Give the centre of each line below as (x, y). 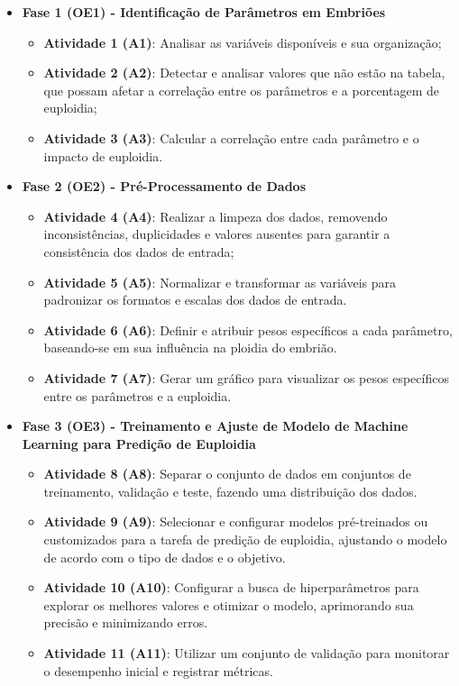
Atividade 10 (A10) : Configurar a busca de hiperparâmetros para (231, 587)
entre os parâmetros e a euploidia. (138, 395)
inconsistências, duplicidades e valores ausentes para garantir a (217, 234)
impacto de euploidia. (103, 155)
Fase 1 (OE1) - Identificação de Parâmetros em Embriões (204, 12)
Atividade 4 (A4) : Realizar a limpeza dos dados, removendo (216, 216)
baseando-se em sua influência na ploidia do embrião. (190, 348)
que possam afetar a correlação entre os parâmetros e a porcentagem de (241, 90)
